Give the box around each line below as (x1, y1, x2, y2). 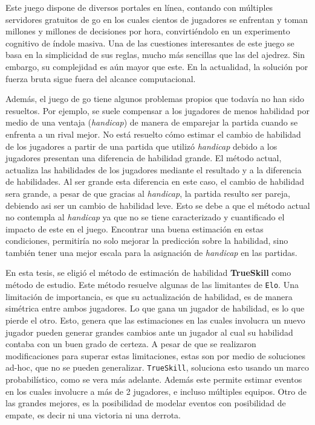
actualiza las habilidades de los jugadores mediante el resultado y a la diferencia (5, 163, 302, 176)
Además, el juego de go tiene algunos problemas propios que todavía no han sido (5, 92, 304, 105)
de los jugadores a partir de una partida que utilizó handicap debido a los (5, 139, 278, 152)
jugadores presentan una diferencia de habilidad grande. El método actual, (5, 152, 282, 164)
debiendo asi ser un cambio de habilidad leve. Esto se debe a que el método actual (5, 199, 310, 211)
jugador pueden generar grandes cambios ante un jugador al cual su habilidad (5, 325, 293, 338)
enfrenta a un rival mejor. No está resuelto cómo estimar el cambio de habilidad (5, 127, 301, 140)
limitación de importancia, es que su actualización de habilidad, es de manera (5, 290, 293, 302)
